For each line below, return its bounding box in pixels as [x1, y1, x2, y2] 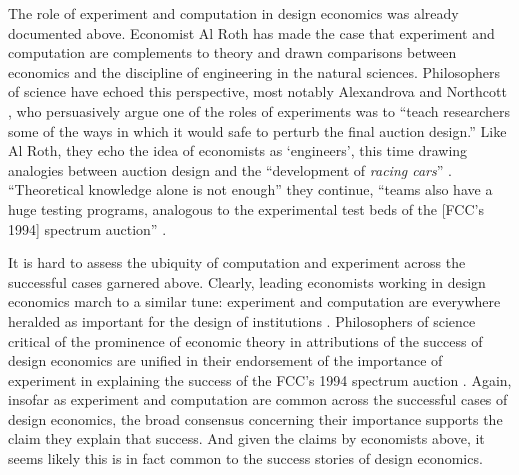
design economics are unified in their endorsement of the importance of [8, 350, 443, 371]
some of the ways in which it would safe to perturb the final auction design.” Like [8, 120, 507, 141]
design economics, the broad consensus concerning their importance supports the [8, 408, 503, 429]
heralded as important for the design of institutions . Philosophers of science [8, 310, 476, 331]
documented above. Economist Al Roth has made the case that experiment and [8, 22, 495, 43]
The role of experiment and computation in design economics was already [8, 3, 459, 23]
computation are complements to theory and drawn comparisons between [8, 42, 457, 63]
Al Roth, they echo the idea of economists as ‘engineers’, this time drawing [8, 140, 468, 161]
